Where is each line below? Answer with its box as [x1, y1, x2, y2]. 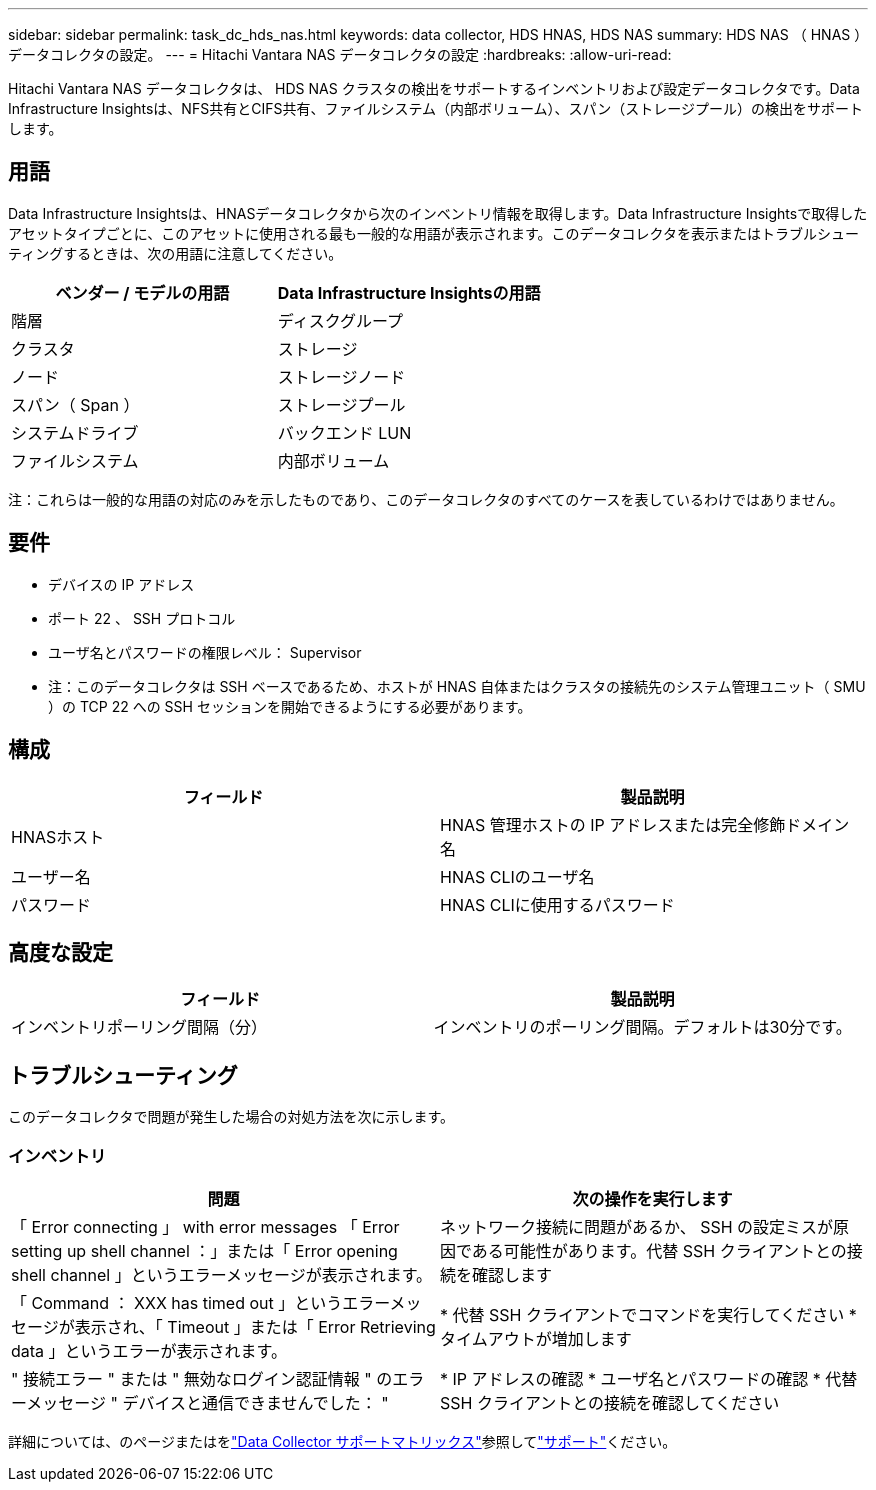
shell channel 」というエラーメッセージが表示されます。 [11, 1264, 433, 1285]
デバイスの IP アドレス [48, 575, 195, 593]
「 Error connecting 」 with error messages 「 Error [11, 1216, 400, 1237]
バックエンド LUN [277, 422, 412, 443]
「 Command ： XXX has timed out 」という [11, 1292, 343, 1313]
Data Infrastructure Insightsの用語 [277, 282, 541, 303]
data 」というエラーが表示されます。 [11, 1340, 287, 1361]
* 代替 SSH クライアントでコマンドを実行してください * [440, 1304, 857, 1325]
